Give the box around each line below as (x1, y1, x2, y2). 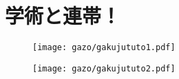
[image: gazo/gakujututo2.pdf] (32, 63, 176, 74)
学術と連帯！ (5, 1, 121, 30)
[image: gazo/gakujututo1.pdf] (32, 43, 176, 53)
